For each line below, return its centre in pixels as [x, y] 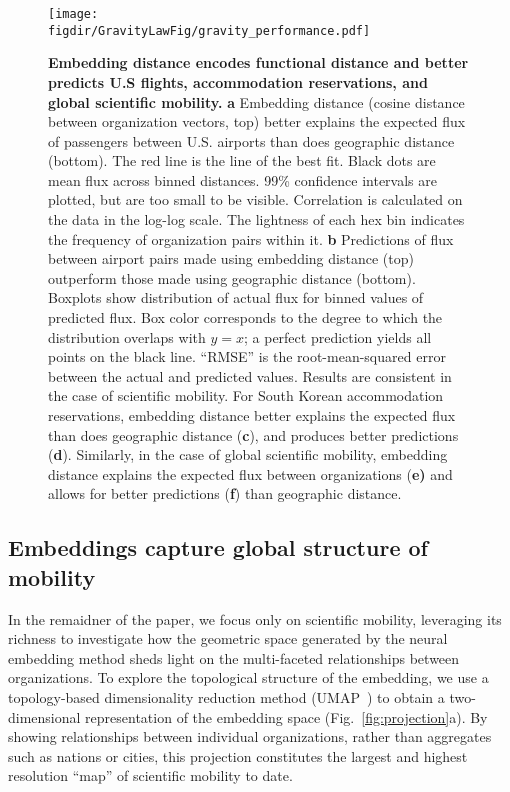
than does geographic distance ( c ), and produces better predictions [253, 434]
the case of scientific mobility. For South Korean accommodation [246, 395]
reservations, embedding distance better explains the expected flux [252, 415]
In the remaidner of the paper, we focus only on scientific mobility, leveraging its [255, 618]
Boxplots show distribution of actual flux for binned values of [236, 297]
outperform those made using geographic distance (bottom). [232, 277]
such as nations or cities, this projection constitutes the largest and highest [238, 755]
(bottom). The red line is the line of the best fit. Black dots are [242, 160]
